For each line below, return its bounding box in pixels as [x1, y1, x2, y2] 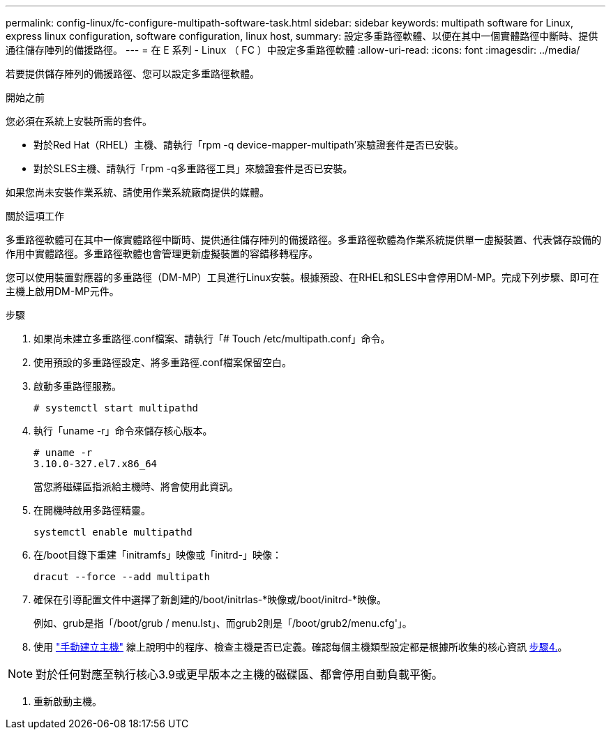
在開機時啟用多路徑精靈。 [33, 504, 151, 516]
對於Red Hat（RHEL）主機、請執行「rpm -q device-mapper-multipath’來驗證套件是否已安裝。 [33, 139, 465, 151]
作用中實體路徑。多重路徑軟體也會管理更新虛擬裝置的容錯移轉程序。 [6, 248, 318, 259]
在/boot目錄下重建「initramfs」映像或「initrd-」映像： [33, 549, 282, 561]
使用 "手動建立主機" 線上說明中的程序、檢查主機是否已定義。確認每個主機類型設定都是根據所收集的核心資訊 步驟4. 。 [33, 641, 568, 653]
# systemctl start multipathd [33, 402, 199, 414]
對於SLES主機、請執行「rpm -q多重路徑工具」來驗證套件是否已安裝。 [33, 162, 353, 174]
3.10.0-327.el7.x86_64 [33, 458, 158, 469]
